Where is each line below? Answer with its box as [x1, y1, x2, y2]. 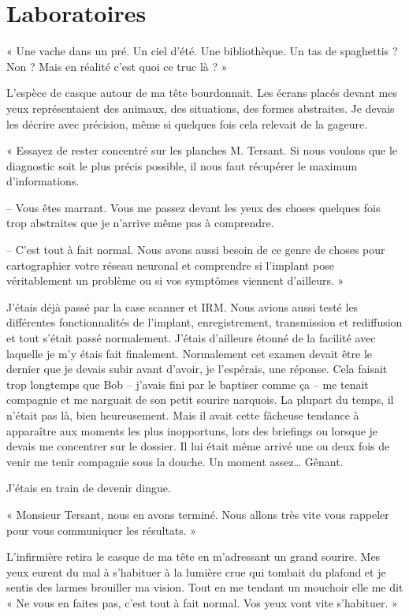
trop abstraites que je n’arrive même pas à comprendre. [6, 215, 274, 231]
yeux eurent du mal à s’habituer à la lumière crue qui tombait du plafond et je [6, 563, 386, 580]
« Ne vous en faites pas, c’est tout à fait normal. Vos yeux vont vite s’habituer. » [6, 594, 398, 610]
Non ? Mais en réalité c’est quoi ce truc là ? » [6, 58, 228, 74]
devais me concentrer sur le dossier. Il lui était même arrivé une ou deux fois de [6, 438, 390, 454]
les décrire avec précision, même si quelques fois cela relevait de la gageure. [6, 115, 368, 132]
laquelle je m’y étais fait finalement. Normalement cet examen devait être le [6, 345, 373, 361]
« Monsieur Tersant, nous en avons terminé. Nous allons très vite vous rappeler [6, 506, 389, 522]
